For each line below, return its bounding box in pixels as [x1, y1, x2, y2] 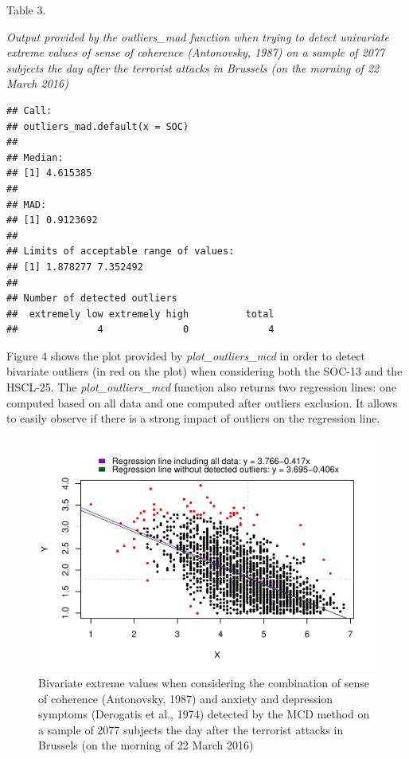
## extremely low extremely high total [6, 308, 275, 320]
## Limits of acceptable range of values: [6, 246, 235, 258]
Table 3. [6, 2, 46, 18]
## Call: [6, 104, 53, 116]
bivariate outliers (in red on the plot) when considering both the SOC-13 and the [6, 363, 403, 379]
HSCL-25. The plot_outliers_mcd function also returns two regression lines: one [6, 379, 397, 395]
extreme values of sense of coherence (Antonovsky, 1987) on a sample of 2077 [6, 44, 385, 61]
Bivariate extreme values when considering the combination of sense [38, 674, 369, 690]
